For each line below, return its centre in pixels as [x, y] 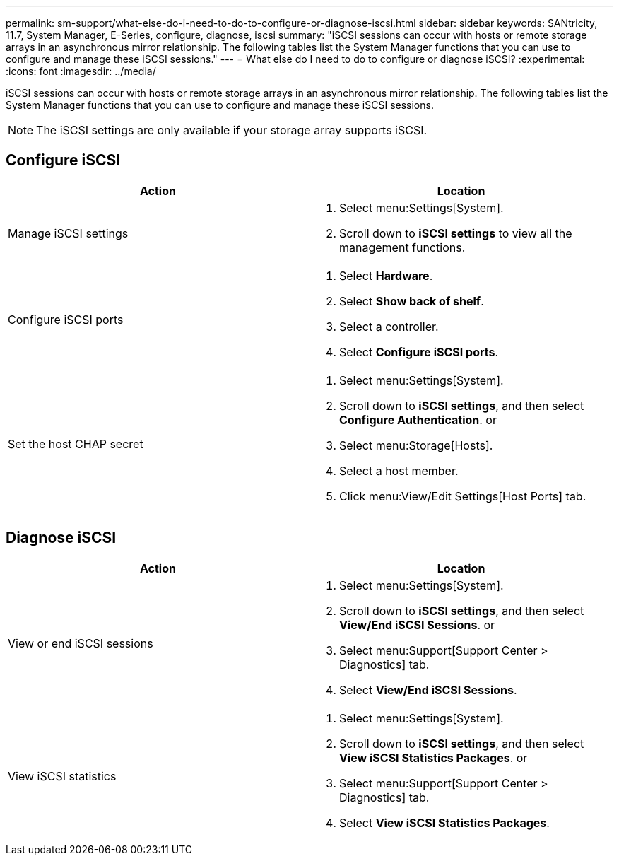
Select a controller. [389, 326]
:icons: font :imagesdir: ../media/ [81, 71]
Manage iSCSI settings [68, 233]
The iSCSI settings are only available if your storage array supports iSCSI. [232, 130]
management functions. [402, 247]
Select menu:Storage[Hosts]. [416, 445]
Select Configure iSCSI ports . [419, 352]
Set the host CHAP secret [76, 444]
